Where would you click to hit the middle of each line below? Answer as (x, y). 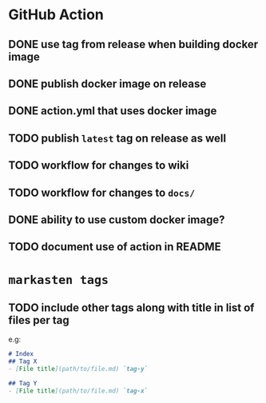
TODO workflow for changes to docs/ (102, 192)
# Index (21, 354)
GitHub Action (56, 15)
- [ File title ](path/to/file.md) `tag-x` (78, 391)
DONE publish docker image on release (107, 84)
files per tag (39, 320)
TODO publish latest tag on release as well (117, 138)
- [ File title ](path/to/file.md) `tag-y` (78, 369)
